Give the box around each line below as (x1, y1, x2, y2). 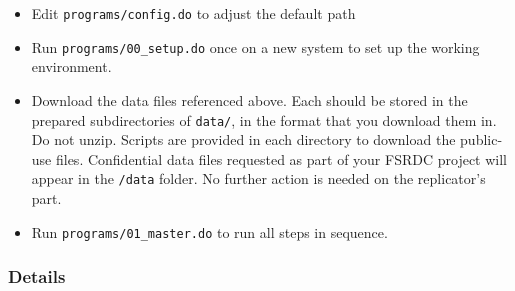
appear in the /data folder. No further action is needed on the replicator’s (31, 168, 486, 189)
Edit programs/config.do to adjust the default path (31, 3, 356, 23)
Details (8, 264, 66, 289)
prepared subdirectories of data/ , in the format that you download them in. (31, 109, 497, 130)
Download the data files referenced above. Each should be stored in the (31, 89, 468, 110)
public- (460, 129, 503, 150)
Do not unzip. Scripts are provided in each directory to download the (31, 129, 456, 150)
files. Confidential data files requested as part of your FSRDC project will (55, 148, 507, 169)
